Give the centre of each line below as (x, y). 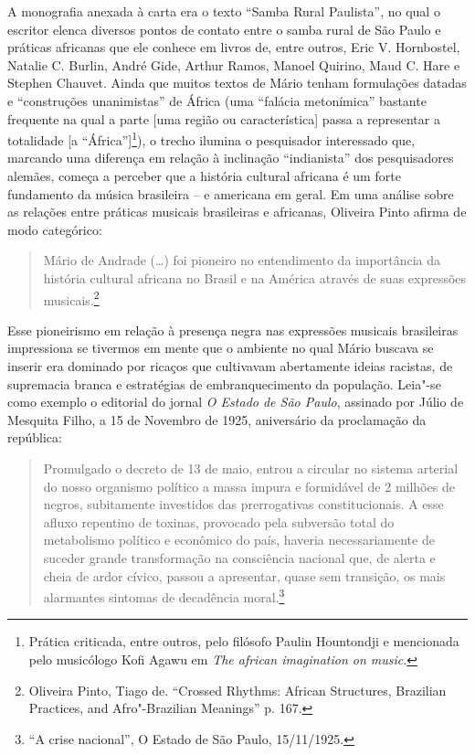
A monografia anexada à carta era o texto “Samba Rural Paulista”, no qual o (224, 11)
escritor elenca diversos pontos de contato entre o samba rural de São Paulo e (224, 29)
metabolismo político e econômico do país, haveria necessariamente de (239, 540)
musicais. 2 (71, 298)
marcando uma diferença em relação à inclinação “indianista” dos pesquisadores (231, 158)
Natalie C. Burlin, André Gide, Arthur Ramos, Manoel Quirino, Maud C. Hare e (234, 64)
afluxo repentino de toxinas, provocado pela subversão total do (219, 521)
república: (35, 437)
